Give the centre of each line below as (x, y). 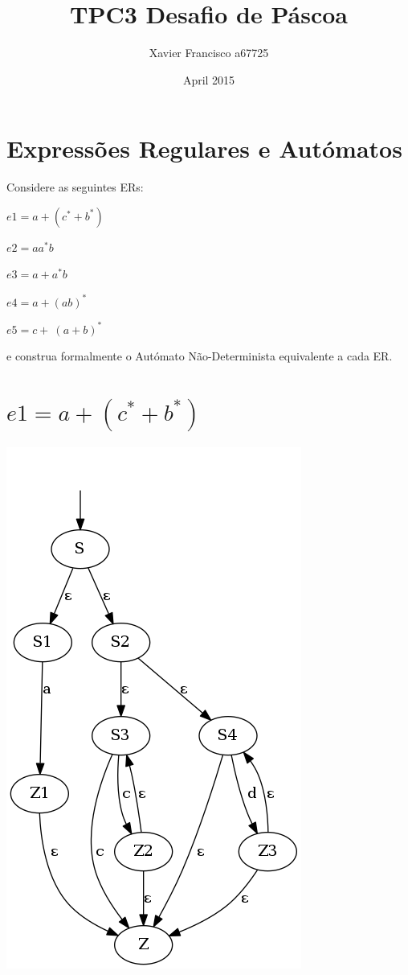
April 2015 (209, 79)
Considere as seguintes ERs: (75, 187)
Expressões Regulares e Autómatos (204, 148)
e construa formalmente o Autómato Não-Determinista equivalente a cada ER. (200, 356)
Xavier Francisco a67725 (209, 53)
